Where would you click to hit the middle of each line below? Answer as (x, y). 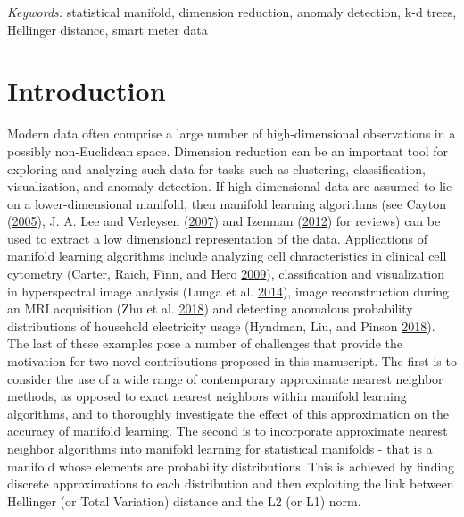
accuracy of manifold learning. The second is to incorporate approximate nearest (228, 431)
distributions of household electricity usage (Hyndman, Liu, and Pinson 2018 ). (221, 325)
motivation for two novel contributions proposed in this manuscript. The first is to (232, 361)
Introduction (87, 91)
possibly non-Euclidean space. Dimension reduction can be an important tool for (228, 150)
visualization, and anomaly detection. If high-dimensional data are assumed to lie (230, 186)
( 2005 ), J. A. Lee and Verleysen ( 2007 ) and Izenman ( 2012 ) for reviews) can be (224, 221)
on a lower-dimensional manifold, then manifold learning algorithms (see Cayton (227, 203)
